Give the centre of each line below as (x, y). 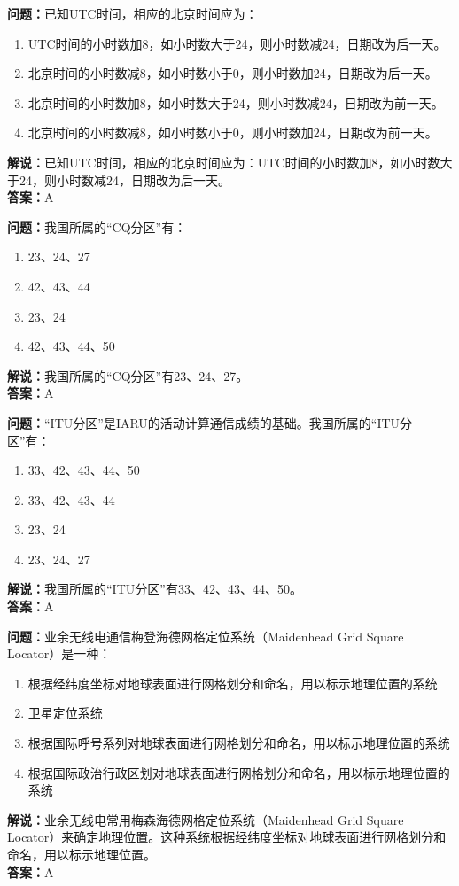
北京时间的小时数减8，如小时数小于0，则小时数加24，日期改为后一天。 (233, 73)
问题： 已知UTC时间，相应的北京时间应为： (132, 13)
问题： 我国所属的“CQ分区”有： (97, 226)
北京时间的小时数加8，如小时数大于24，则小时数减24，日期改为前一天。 (236, 102)
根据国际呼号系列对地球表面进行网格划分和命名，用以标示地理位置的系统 (239, 743)
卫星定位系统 (65, 713)
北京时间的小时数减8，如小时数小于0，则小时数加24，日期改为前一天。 (233, 132)
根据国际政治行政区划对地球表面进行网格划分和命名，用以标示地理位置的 (239, 772)
